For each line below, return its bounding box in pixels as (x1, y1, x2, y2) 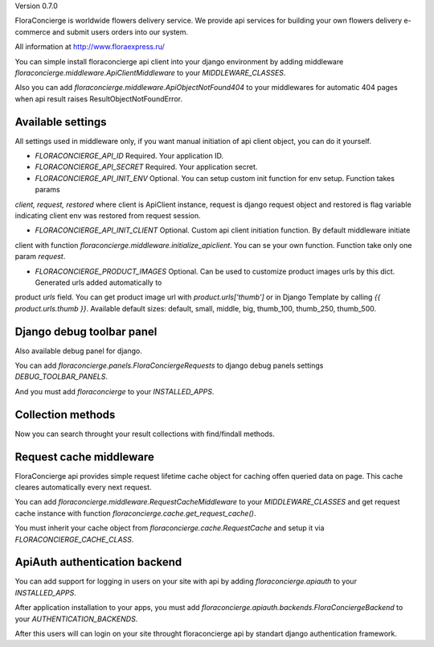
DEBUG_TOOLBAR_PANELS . (14, 372, 108, 381)
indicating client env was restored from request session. (14, 210, 201, 220)
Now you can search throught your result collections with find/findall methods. (14, 429, 275, 439)
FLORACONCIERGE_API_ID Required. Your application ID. (35, 151, 224, 161)
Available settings (14, 115, 108, 129)
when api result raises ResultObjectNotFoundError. (14, 93, 182, 104)
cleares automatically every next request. (14, 483, 152, 492)
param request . (14, 252, 66, 262)
